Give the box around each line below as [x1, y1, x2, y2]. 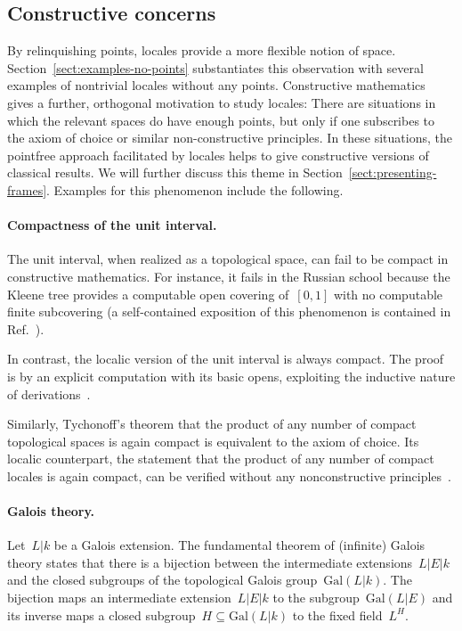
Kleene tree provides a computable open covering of [7, 284, 289, 303]
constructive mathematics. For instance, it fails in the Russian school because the [7, 266, 450, 285]
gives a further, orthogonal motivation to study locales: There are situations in [7, 93, 436, 111]
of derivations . [7, 384, 91, 403]
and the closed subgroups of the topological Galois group [7, 570, 318, 589]
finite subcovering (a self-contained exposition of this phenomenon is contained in [7, 302, 451, 321]
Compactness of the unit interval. [7, 216, 217, 234]
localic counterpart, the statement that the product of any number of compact [7, 449, 434, 468]
